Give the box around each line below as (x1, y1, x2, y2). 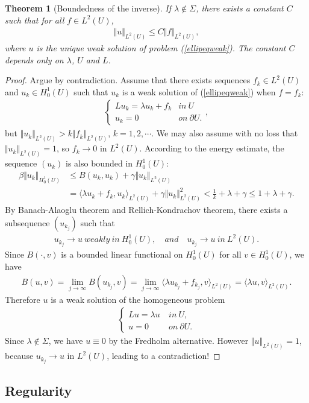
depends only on (5, 53, 64, 66)
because (5, 349, 34, 362)
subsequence (5, 216, 50, 229)
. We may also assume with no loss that (151, 127, 298, 139)
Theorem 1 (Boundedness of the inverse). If (5, 2, 171, 14)
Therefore (5, 293, 40, 305)
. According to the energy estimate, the (139, 142, 284, 154)
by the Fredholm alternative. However (108, 334, 249, 347)
